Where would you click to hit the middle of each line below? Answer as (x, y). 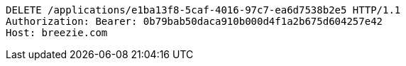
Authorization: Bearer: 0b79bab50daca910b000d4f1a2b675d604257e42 (194, 21)
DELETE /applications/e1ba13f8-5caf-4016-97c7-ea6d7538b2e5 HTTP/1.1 (203, 10)
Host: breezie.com (57, 33)
